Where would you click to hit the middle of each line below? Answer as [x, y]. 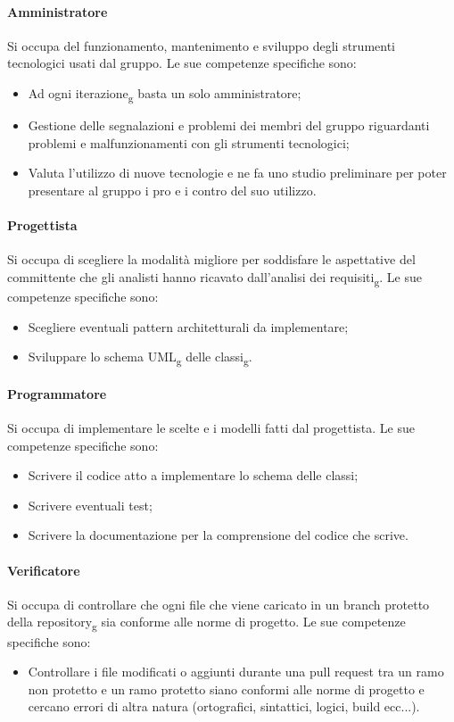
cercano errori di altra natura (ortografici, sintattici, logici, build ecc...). [224, 706]
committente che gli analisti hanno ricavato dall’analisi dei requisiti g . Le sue [215, 278]
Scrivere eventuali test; [90, 505]
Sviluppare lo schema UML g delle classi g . [140, 357]
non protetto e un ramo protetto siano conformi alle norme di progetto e [226, 689]
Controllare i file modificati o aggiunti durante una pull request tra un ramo [236, 672]
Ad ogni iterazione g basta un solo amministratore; [165, 94]
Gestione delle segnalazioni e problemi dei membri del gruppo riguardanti [229, 125]
